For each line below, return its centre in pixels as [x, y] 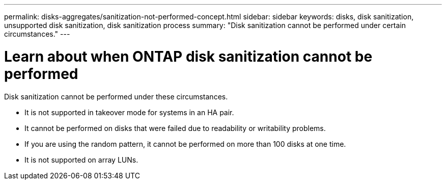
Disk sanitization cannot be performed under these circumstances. [116, 96]
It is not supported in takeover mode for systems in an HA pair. [129, 112]
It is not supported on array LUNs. [81, 160]
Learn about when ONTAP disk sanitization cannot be [188, 56]
